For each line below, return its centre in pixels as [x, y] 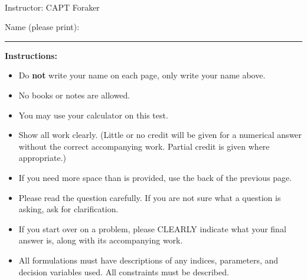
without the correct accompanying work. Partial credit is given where [144, 146]
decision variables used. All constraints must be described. [124, 271]
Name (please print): [42, 27]
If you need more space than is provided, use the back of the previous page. [155, 177]
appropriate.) [43, 158]
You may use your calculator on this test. [93, 115]
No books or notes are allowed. [74, 95]
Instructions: [31, 55]
